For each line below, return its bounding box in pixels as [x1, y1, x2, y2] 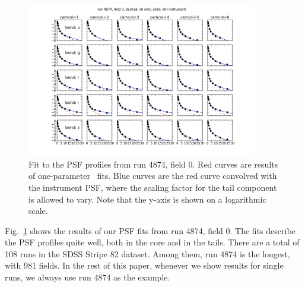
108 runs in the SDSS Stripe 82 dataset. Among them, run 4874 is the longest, [5, 247, 290, 260]
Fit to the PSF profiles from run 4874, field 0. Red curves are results [28, 157, 278, 170]
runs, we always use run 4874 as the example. [5, 271, 170, 283]
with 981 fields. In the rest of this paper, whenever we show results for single [5, 259, 284, 272]
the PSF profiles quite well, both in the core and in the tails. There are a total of [5, 236, 300, 248]
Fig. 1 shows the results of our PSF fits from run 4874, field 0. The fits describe [5, 224, 296, 236]
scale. [28, 204, 48, 217]
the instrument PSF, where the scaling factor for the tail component [28, 181, 277, 193]
